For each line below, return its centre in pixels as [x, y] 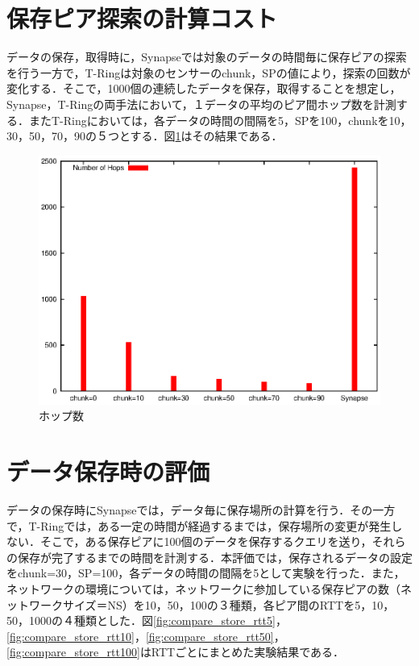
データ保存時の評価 [108, 471]
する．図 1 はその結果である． [206, 136]
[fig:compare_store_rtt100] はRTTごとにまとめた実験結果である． [176, 652]
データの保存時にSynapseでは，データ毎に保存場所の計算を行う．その [190, 510]
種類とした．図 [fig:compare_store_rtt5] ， [180, 620]
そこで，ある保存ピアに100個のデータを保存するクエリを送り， [206, 541]
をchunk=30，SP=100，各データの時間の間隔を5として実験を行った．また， [206, 573]
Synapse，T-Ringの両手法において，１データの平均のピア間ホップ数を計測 [201, 104]
